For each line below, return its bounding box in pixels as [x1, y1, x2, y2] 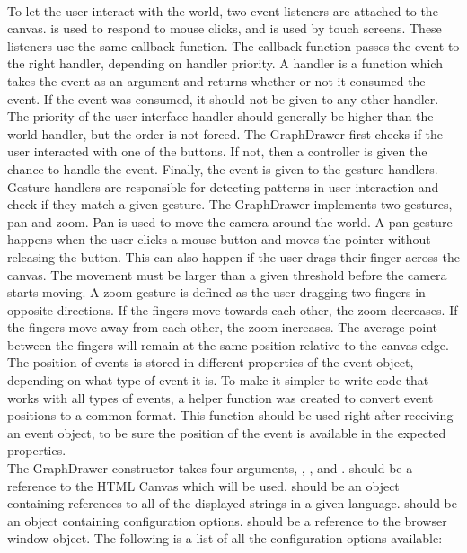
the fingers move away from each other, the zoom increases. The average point [7, 318, 438, 337]
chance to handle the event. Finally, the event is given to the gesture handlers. [7, 159, 438, 178]
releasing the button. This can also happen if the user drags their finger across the [7, 247, 460, 266]
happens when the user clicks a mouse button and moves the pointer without [7, 230, 431, 249]
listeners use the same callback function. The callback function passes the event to [7, 36, 460, 55]
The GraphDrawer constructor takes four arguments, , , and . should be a [7, 459, 413, 478]
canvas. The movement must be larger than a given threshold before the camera [7, 265, 447, 284]
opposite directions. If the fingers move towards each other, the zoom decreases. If [7, 300, 458, 319]
